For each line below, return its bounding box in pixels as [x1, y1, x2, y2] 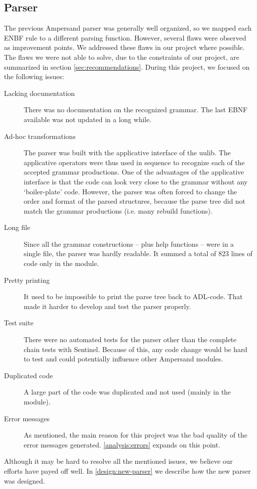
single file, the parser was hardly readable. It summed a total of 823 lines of [24, 248, 253, 259]
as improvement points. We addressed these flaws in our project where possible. [4, 42, 245, 52]
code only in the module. [24, 258, 99, 268]
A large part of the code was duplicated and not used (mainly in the [24, 387, 231, 397]
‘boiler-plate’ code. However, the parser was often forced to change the [24, 186, 237, 196]
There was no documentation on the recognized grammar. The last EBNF [24, 104, 248, 115]
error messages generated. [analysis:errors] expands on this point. [24, 439, 220, 449]
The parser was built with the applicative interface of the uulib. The [24, 147, 231, 158]
